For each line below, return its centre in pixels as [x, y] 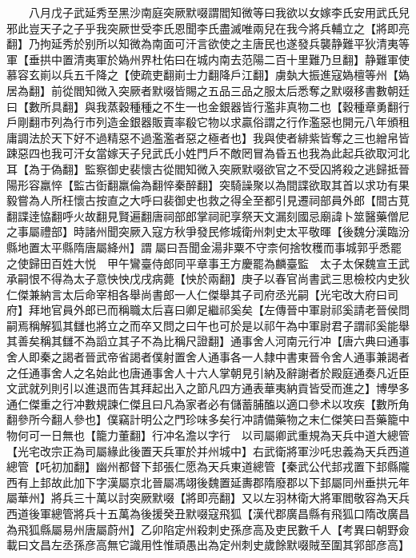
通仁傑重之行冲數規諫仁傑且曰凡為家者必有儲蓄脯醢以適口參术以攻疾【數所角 [208, 403]
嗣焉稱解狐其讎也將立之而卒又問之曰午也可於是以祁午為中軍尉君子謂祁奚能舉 [208, 325]
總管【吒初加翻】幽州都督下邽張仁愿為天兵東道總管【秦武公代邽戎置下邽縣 [202, 466]
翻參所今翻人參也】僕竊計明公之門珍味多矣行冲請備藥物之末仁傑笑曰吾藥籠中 [208, 419]
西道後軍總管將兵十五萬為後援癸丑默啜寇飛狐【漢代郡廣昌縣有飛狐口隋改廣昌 [208, 513]
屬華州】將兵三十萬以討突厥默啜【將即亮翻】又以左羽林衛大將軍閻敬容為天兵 [208, 498]
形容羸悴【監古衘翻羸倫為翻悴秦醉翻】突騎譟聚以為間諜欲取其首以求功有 [208, 184]
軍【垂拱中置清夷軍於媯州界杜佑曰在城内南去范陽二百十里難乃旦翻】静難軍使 [208, 59]
